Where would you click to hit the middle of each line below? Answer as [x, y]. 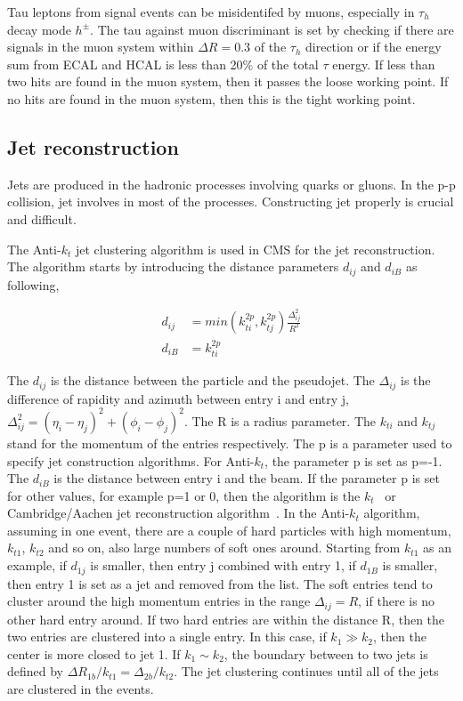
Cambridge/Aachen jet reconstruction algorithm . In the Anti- [179, 513]
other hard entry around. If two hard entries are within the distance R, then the [226, 619]
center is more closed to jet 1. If [94, 653]
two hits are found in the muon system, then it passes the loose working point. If [228, 81]
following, [33, 284]
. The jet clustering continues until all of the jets [306, 671]
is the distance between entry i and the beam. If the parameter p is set [247, 478]
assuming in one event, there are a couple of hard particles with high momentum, [229, 530]
